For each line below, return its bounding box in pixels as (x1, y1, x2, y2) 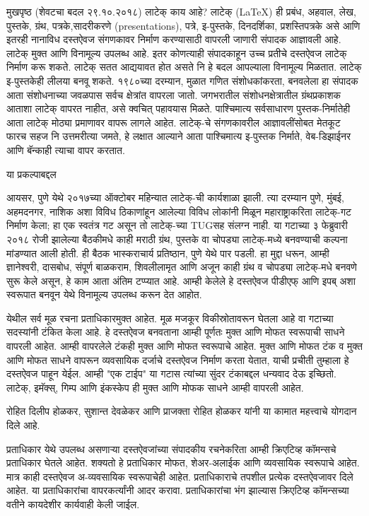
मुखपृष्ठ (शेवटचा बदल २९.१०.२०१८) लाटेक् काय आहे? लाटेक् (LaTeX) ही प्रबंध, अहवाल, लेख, (6, 4, 356, 18)
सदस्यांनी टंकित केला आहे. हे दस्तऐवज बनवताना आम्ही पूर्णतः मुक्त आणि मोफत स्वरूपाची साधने (6, 324, 345, 339)
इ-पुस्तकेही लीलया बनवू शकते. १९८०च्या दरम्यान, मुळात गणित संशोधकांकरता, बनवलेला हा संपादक (6, 73, 358, 88)
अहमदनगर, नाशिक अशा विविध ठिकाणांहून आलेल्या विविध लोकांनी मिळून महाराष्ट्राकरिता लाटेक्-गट (6, 204, 351, 218)
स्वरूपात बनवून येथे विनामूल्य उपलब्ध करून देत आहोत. (6, 287, 202, 302)
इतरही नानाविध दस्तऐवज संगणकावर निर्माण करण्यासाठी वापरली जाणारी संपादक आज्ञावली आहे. (6, 32, 341, 47)
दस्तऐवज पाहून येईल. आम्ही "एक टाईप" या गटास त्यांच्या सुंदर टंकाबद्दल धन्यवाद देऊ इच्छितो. (6, 366, 336, 381)
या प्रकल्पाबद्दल (6, 166, 57, 181)
